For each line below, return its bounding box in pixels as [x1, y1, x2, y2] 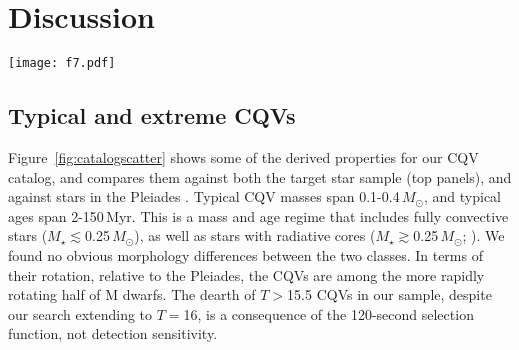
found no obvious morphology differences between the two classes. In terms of [8, 244, 483, 265]
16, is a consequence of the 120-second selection [183, 303, 474, 324]
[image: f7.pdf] [8, 56, 116, 71]
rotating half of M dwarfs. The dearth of [8, 284, 256, 305]
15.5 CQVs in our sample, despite [287, 284, 492, 305]
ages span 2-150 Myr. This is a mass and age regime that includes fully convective [8, 205, 509, 226]
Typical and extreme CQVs [8, 100, 296, 131]
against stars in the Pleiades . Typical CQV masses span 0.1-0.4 [8, 186, 400, 207]
